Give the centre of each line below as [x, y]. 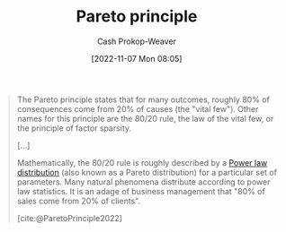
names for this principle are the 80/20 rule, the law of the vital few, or [145, 118]
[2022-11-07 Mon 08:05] [137, 58]
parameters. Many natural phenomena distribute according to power [143, 182]
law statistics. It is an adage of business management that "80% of [141, 191]
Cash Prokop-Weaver [137, 41]
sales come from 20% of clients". [79, 201]
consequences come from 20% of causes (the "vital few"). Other [138, 108]
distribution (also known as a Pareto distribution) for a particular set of [147, 172]
